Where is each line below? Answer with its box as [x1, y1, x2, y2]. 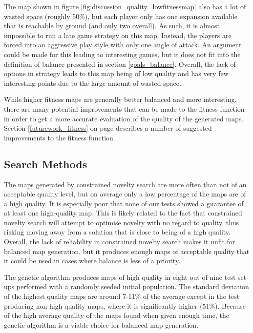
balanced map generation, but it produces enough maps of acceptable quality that [4, 246, 250, 256]
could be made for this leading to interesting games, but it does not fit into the [4, 49, 241, 59]
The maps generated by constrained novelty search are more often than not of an [4, 179, 247, 189]
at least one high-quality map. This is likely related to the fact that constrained [4, 208, 242, 218]
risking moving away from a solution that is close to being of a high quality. [4, 227, 231, 237]
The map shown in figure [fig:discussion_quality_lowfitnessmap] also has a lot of [4, 1, 246, 11]
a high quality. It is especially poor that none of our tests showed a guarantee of [4, 198, 244, 208]
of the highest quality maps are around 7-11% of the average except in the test [4, 291, 240, 301]
